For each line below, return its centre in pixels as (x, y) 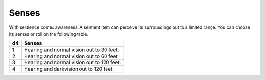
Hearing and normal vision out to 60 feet (71, 56)
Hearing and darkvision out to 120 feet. (69, 69)
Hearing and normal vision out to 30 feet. (72, 50)
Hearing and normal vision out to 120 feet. (73, 62)
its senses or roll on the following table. (49, 34)
